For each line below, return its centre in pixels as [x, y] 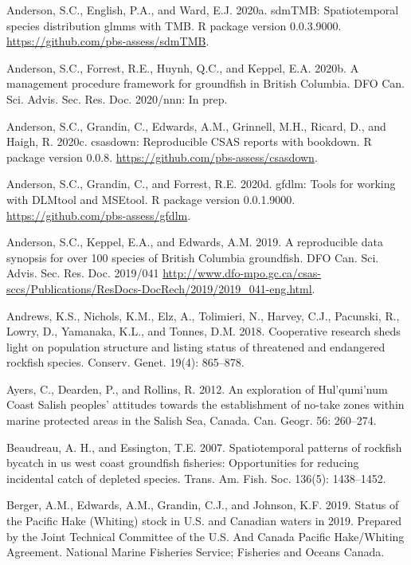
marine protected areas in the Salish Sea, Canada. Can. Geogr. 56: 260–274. [192, 420]
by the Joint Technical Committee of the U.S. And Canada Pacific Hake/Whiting [205, 536]
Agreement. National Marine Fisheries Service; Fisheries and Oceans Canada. [196, 552]
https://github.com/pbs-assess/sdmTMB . [108, 41]
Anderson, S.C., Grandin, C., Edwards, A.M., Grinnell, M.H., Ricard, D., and [196, 126]
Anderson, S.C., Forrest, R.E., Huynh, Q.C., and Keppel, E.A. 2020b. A [183, 67]
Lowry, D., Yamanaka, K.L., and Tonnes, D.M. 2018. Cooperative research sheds [204, 331]
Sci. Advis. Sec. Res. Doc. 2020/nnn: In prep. [117, 98]
